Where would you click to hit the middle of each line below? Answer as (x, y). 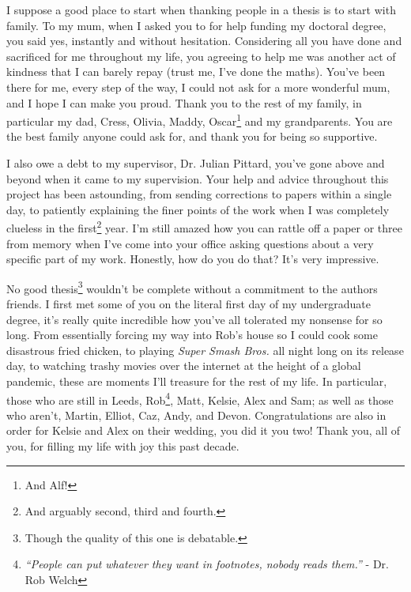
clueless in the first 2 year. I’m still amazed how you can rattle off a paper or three (204, 227)
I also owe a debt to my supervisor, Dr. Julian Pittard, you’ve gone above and (196, 163)
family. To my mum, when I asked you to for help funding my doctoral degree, (196, 25)
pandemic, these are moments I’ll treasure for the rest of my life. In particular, (197, 381)
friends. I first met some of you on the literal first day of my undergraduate (189, 304)
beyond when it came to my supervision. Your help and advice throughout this (198, 178)
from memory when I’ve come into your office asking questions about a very (190, 243)
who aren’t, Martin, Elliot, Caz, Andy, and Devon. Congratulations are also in (196, 415)
